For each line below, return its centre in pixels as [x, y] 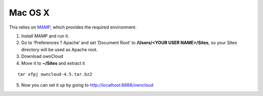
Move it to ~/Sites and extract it [53, 63]
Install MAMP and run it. [45, 36]
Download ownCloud [42, 56]
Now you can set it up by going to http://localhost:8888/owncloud [87, 85]
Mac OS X [29, 13]
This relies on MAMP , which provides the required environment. [73, 27]
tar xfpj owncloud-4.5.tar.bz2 [55, 74]
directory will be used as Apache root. [59, 49]
